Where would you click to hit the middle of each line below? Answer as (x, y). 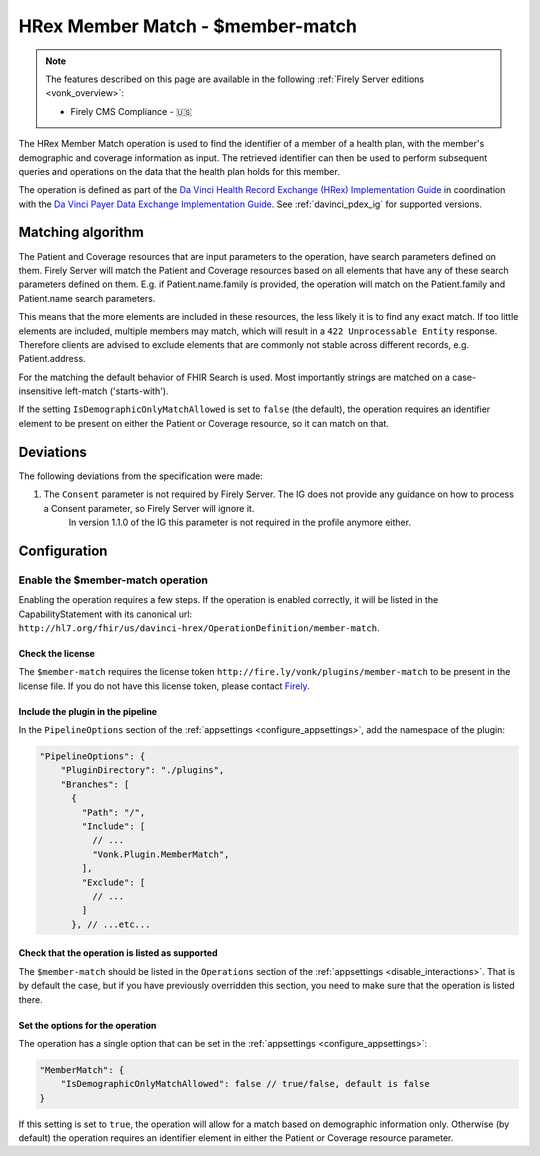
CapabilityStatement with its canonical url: (105, 614)
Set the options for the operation (87, 1025)
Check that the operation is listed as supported (118, 953)
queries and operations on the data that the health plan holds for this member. (179, 171)
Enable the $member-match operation (113, 580)
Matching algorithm (81, 232)
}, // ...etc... (111, 924)
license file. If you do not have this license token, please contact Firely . (164, 686)
